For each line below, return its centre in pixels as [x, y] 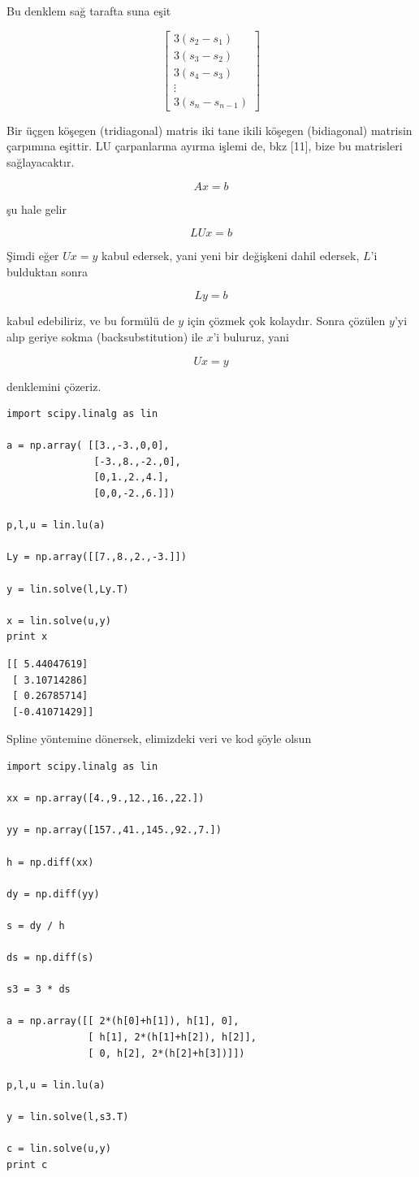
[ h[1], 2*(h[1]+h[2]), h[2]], [172, 1038]
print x [27, 637]
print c [27, 1164]
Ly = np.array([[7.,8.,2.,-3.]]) [97, 557]
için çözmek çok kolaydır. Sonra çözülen [286, 321]
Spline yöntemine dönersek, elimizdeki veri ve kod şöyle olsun [159, 738]
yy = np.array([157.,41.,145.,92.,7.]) [114, 830]
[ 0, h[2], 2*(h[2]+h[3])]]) [166, 1053]
